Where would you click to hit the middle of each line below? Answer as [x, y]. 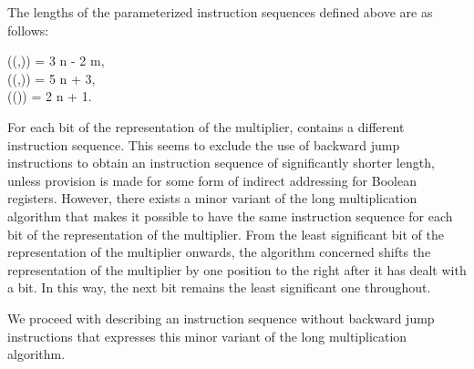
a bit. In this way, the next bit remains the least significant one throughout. [219, 287]
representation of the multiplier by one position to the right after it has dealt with [237, 269]
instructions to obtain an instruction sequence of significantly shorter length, [221, 163]
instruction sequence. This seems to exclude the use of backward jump [204, 144]
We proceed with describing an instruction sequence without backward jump [221, 318]
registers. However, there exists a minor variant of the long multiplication [212, 198]
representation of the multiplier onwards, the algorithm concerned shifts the [219, 252]
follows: [28, 30]
